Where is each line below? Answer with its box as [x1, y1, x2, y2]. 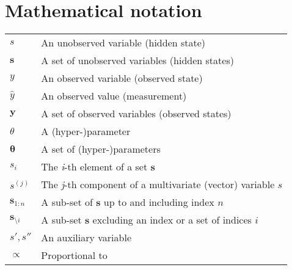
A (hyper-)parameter [41, 124, 131, 139]
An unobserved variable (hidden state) [41, 35, 206, 50]
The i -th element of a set [41, 159, 148, 174]
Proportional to [41, 248, 108, 263]
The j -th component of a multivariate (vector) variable [41, 177, 275, 192]
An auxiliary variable [41, 230, 131, 245]
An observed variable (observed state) [41, 71, 203, 86]
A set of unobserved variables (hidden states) [41, 53, 234, 68]
